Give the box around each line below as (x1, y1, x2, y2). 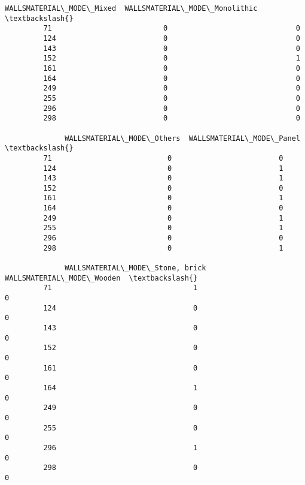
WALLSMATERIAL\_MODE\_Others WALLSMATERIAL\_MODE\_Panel (65, 134, 300, 143)
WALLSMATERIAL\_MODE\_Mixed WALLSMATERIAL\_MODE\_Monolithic (5, 4, 258, 13)
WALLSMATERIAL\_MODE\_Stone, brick (65, 264, 206, 273)
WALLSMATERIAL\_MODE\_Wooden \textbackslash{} (5, 273, 198, 282)
